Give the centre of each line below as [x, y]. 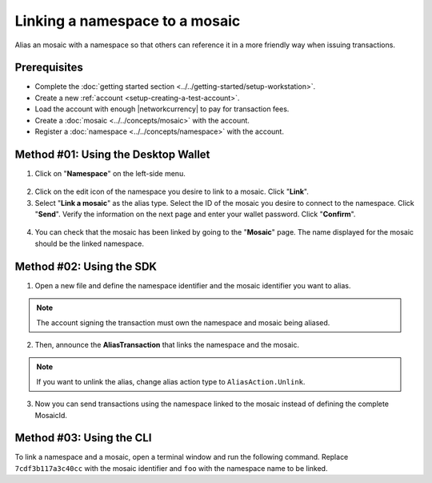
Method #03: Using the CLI [83, 438]
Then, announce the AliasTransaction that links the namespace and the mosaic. [167, 344]
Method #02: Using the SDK [86, 266]
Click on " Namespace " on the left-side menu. [110, 173]
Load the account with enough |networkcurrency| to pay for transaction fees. [162, 109]
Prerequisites [49, 68]
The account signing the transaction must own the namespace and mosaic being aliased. [183, 322]
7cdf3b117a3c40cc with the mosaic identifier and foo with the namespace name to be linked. [171, 468]
